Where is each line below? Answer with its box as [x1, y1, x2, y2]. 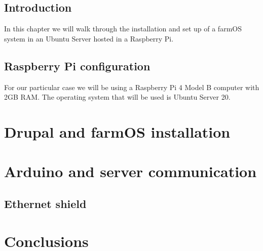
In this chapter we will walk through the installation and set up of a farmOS [4, 23, 242, 34]
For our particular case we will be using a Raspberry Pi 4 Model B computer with [4, 81, 259, 92]
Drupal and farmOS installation [4, 121, 231, 142]
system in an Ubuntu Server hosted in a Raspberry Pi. [4, 33, 174, 44]
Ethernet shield [4, 195, 87, 211]
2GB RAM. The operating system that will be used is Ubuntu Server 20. [4, 92, 231, 102]
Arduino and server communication [4, 161, 257, 182]
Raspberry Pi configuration [4, 58, 151, 73]
